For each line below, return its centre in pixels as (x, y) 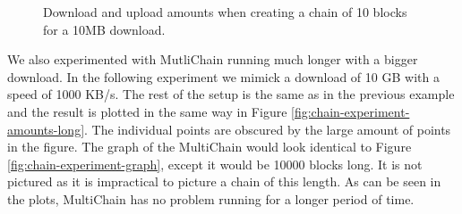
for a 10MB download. (104, 29)
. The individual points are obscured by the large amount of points (268, 129)
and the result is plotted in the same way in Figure (147, 111)
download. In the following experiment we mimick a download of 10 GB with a (223, 76)
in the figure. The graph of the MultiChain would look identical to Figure (210, 147)
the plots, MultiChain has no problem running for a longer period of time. (211, 198)
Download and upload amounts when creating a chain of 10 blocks (225, 12)
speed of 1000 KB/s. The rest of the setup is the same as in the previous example (231, 94)
